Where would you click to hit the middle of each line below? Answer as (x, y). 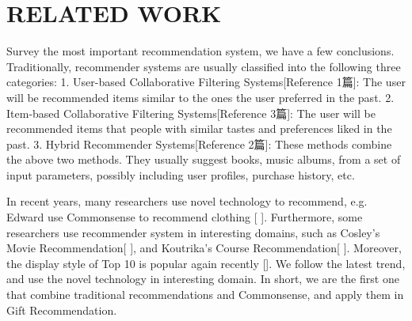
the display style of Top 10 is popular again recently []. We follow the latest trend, (206, 263)
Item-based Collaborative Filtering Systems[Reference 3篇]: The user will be (191, 113)
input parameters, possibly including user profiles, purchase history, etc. (181, 174)
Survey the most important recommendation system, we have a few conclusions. (200, 51)
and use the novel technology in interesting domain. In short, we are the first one (203, 279)
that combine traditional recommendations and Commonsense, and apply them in (205, 295)
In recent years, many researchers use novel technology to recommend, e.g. (187, 201)
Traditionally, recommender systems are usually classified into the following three (204, 66)
